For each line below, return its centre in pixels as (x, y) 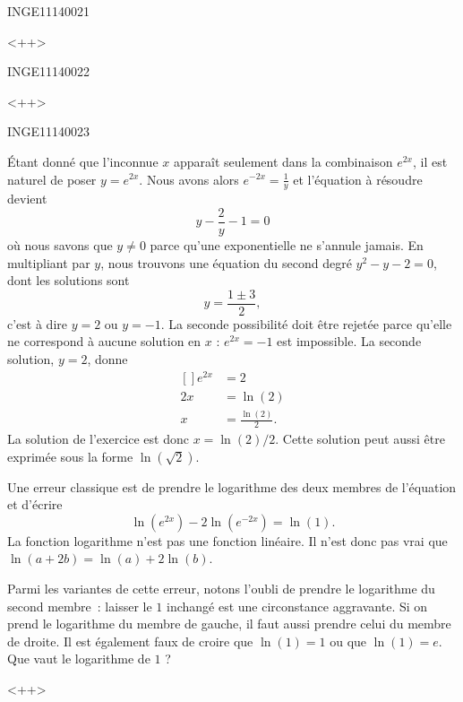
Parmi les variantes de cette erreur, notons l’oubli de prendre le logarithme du (221, 588)
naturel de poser (52, 179)
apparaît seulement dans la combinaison (283, 161)
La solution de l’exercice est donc (98, 438)
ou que (348, 641)
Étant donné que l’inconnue (83, 161)
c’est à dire (37, 323)
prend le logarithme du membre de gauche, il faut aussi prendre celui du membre (229, 624)
